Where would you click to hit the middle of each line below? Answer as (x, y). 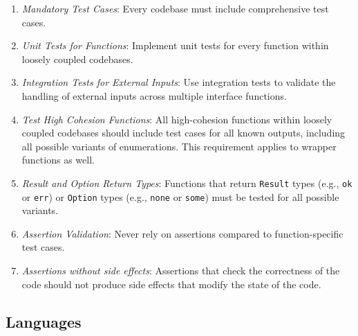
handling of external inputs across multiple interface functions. (154, 95)
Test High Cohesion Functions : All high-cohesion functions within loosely (177, 119)
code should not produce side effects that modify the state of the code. (171, 284)
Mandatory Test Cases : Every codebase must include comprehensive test (175, 8)
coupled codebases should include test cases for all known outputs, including (183, 133)
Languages (44, 321)
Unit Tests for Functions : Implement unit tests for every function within (175, 45)
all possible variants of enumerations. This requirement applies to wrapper (179, 146)
